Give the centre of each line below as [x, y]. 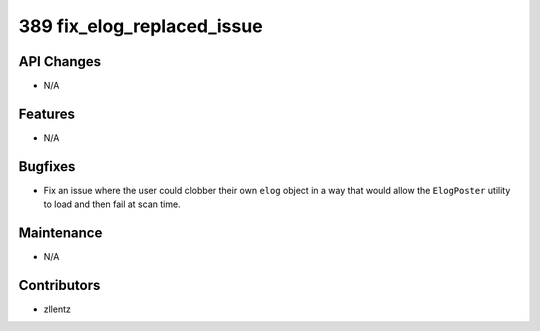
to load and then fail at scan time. [112, 204]
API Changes [60, 61]
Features [46, 113]
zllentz [57, 309]
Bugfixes [47, 166]
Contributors [59, 285]
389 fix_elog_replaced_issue [141, 26]
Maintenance [60, 233]
